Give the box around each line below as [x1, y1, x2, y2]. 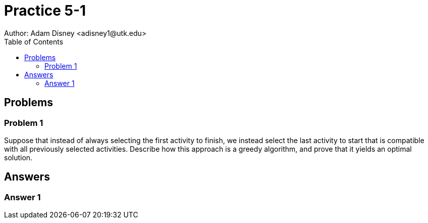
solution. [4, 153, 33, 162]
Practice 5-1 [4, 2, 86, 19]
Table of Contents [4, 37, 64, 46]
